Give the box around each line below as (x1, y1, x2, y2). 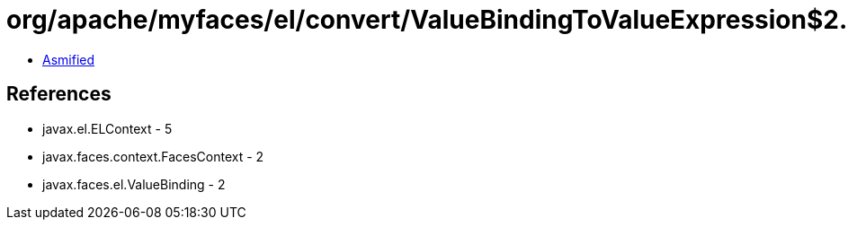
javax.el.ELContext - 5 (42, 120, 173, 136)
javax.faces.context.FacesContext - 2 (42, 148, 264, 164)
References (6, 83, 112, 106)
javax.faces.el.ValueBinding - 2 (42, 176, 226, 192)
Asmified (42, 51, 95, 67)
